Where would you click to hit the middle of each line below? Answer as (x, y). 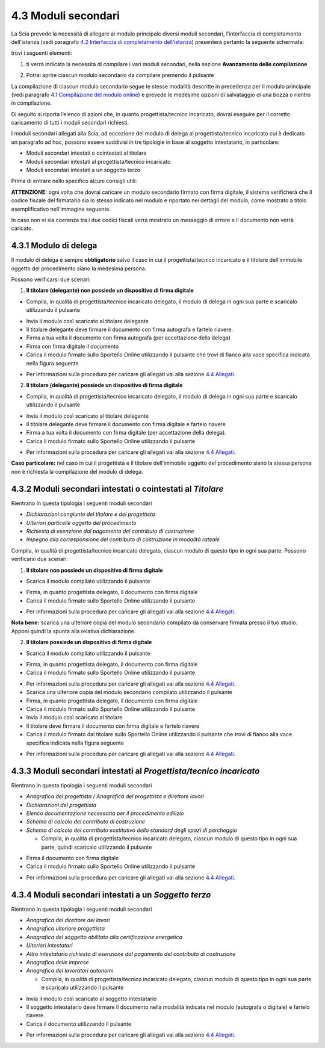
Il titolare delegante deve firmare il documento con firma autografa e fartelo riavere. (130, 329)
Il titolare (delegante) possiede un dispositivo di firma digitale (104, 385)
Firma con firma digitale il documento (73, 346)
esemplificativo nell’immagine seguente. (61, 209)
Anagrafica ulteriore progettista (66, 929)
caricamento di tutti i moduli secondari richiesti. (70, 123)
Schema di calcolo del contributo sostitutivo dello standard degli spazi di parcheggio (132, 830)
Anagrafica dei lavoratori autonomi (70, 971)
